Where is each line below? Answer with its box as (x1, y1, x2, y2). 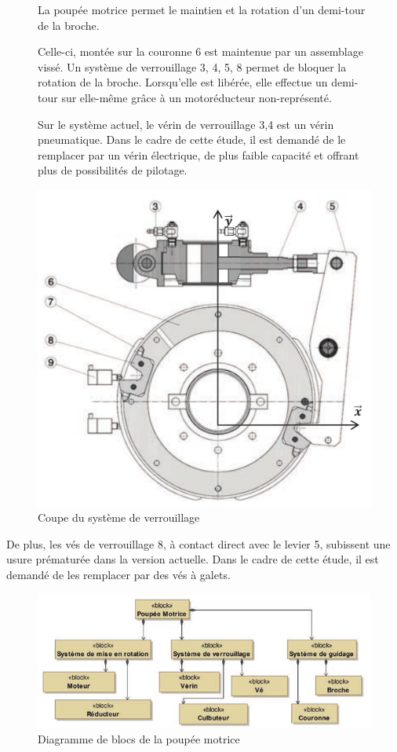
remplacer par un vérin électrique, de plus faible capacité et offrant (38, 146, 359, 163)
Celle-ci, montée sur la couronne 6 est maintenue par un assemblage (38, 43, 363, 60)
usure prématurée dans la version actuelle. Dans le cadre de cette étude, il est (6, 551, 379, 567)
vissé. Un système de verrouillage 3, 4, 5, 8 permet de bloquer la (38, 58, 347, 75)
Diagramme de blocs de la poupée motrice (38, 731, 240, 747)
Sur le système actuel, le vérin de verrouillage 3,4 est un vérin (38, 116, 334, 132)
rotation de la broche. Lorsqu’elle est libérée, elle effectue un (38, 74, 328, 90)
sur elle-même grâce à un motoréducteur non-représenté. (61, 89, 332, 105)
